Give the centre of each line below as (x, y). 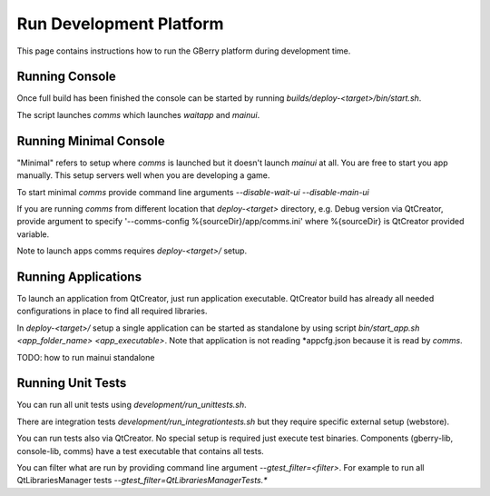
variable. (33, 234)
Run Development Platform (120, 24)
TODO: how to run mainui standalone (86, 357)
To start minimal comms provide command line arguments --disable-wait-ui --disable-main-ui (193, 192)
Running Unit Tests (72, 383)
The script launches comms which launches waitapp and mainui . (138, 114)
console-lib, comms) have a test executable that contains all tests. (141, 451)
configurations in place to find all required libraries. (112, 311)
